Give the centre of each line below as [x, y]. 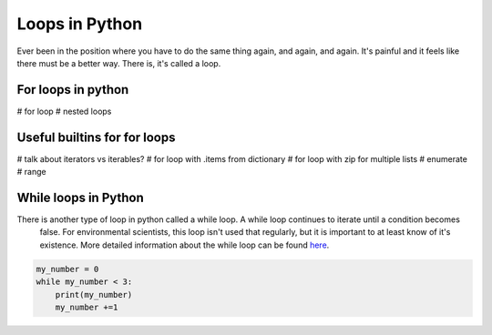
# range [31, 172]
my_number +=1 [87, 307]
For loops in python [73, 90]
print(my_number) [94, 294]
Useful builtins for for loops [96, 137]
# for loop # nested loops [64, 111]
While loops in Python [81, 197]
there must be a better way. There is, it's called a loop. [119, 63]
